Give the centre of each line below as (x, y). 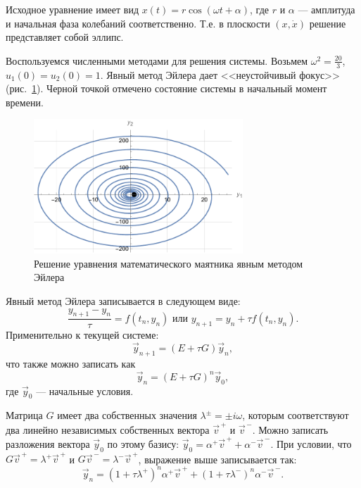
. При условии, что (311, 443)
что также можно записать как (71, 363)
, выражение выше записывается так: (217, 459)
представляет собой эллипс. (65, 37)
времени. (25, 102)
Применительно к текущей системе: (82, 335)
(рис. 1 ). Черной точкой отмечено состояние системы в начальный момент (166, 88)
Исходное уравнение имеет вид (72, 9)
